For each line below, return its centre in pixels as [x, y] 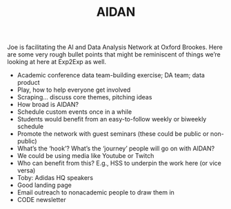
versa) [26, 170]
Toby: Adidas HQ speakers [55, 178]
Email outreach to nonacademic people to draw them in [96, 192]
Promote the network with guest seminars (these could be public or [113, 134]
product [28, 83]
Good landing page [44, 185]
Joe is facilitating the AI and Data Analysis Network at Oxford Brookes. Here [115, 47]
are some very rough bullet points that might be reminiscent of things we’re [114, 54]
